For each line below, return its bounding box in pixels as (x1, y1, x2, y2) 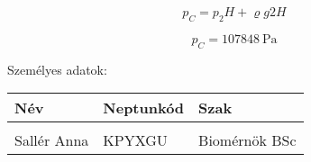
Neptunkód (103, 97, 185, 119)
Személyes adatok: (7, 59, 107, 78)
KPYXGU (103, 130, 168, 151)
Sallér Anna (14, 130, 89, 151)
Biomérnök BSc (198, 130, 297, 151)
